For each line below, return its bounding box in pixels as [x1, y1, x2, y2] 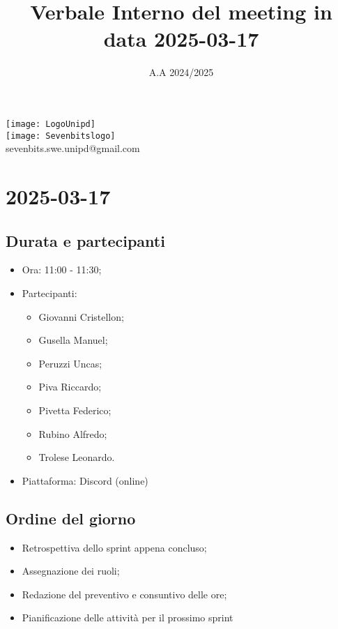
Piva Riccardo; [38, 379, 102, 394]
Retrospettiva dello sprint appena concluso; [22, 540, 207, 554]
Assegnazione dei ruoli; [22, 563, 120, 578]
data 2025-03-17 [103, 24, 259, 53]
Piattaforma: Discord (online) [22, 473, 148, 487]
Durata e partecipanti [6, 229, 165, 251]
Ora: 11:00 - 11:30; [22, 262, 102, 277]
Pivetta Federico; [38, 402, 112, 417]
